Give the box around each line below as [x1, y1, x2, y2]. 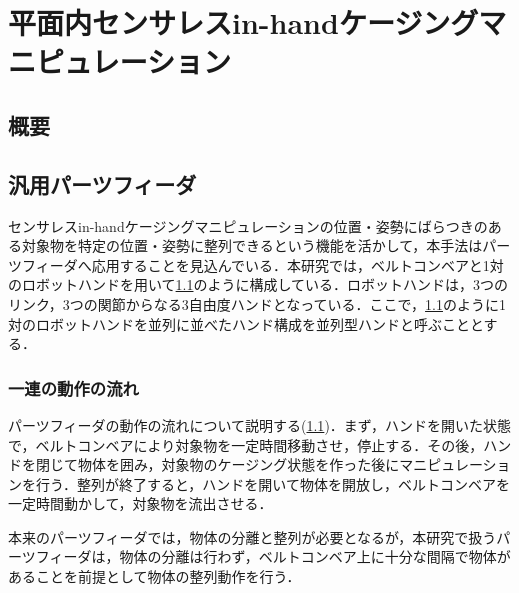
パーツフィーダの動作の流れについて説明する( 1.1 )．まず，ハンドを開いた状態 [8, 414, 512, 435]
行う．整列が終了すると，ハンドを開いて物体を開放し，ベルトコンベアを [35, 473, 510, 494]
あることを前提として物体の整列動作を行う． [8, 566, 301, 587]
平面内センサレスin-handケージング [8, 2, 479, 43]
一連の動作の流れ [8, 375, 139, 400]
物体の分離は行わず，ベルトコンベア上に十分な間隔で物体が [119, 546, 511, 567]
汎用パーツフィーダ [8, 168, 197, 199]
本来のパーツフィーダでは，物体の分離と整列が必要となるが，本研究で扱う [8, 526, 497, 547]
